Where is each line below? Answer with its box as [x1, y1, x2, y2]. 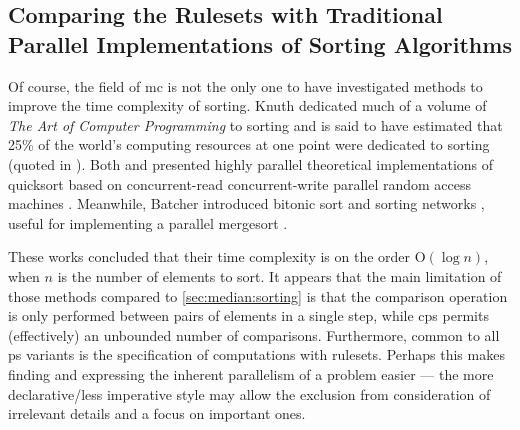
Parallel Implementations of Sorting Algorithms [8, 28, 512, 59]
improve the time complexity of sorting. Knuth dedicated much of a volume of [8, 95, 487, 116]
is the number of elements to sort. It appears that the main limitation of [57, 265, 502, 286]
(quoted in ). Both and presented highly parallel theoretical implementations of [8, 153, 494, 174]
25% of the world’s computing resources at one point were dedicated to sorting [8, 134, 490, 155]
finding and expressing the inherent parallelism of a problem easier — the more [8, 363, 494, 384]
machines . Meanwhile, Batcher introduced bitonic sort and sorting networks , [8, 193, 485, 214]
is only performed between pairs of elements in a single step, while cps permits [8, 305, 489, 326]
